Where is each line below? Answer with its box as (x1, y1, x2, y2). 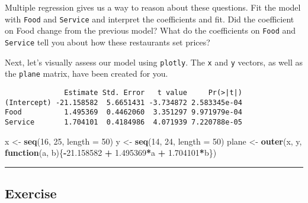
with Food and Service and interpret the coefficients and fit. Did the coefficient (5, 12, 294, 25)
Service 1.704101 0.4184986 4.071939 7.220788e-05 (5, 117, 242, 126)
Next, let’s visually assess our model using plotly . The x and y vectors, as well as (5, 55, 303, 68)
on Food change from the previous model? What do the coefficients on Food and (5, 24, 296, 37)
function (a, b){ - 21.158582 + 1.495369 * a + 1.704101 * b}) (5, 146, 217, 159)
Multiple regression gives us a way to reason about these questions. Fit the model (5, 1, 301, 13)
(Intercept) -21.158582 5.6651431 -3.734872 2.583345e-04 (5, 98, 242, 107)
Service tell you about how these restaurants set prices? (5, 35, 210, 48)
